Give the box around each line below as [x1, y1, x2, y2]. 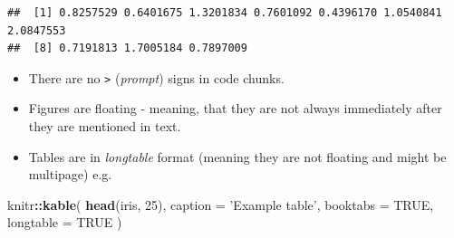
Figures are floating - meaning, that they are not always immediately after [28, 99, 442, 118]
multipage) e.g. [28, 165, 112, 184]
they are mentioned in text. [28, 117, 181, 136]
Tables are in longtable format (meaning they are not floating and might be [28, 147, 447, 166]
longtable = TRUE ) [7, 213, 122, 232]
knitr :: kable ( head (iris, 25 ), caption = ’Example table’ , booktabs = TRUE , [7, 195, 434, 214]
